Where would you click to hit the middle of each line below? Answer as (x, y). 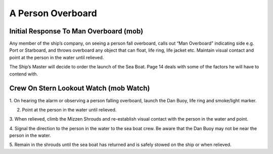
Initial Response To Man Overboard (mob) (76, 31)
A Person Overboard (53, 13)
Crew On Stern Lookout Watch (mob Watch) (80, 88)
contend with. (24, 74)
